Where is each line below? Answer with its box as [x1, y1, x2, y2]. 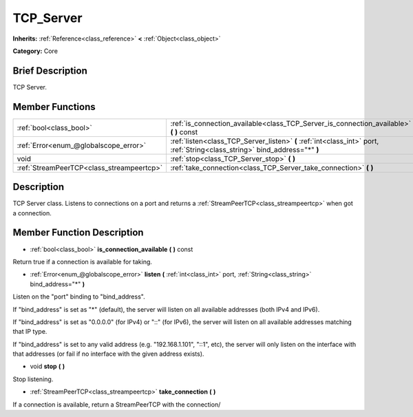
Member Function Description [12, 227, 144, 239]
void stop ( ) [30, 362, 65, 371]
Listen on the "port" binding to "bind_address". [12, 292, 145, 301]
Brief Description [12, 65, 87, 76]
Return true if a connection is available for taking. [12, 257, 153, 266]
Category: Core [12, 47, 59, 55]
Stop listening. [12, 375, 54, 383]
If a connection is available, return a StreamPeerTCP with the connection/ [12, 400, 221, 409]
